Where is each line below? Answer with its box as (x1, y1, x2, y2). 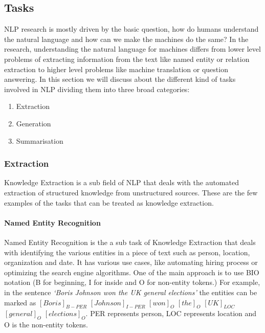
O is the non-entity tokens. (4, 319, 88, 330)
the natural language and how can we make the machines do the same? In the (4, 33, 249, 44)
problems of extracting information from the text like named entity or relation (4, 53, 250, 64)
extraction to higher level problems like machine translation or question (4, 63, 228, 74)
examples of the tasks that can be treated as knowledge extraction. (4, 197, 214, 208)
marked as (4, 297, 36, 307)
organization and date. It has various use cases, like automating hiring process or (4, 257, 258, 268)
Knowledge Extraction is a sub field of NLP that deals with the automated (4, 177, 239, 188)
